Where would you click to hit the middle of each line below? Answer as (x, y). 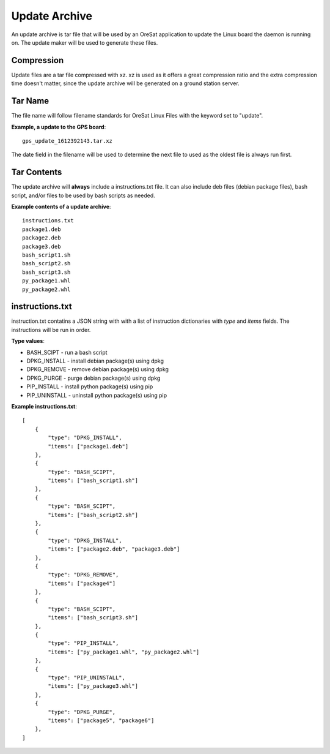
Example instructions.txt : (44, 406)
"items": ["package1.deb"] (88, 446)
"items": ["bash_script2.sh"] (93, 515)
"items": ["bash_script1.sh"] (93, 481)
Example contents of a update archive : (61, 206)
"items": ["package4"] (82, 583)
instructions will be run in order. (51, 330)
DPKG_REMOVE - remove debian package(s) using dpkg (98, 369)
